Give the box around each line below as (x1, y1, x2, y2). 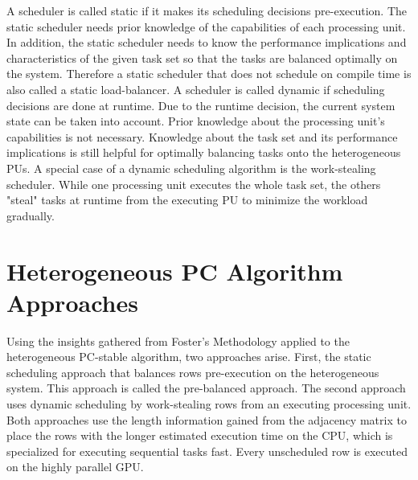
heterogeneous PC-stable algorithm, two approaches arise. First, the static (6, 348, 371, 365)
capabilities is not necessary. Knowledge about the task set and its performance (6, 128, 398, 145)
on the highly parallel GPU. (6, 458, 144, 475)
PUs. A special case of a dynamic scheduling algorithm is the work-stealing (6, 159, 376, 176)
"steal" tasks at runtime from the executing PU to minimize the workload (6, 191, 368, 208)
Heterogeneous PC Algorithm (6, 254, 343, 287)
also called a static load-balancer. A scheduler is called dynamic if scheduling (6, 80, 385, 97)
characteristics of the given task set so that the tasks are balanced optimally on (6, 49, 398, 66)
